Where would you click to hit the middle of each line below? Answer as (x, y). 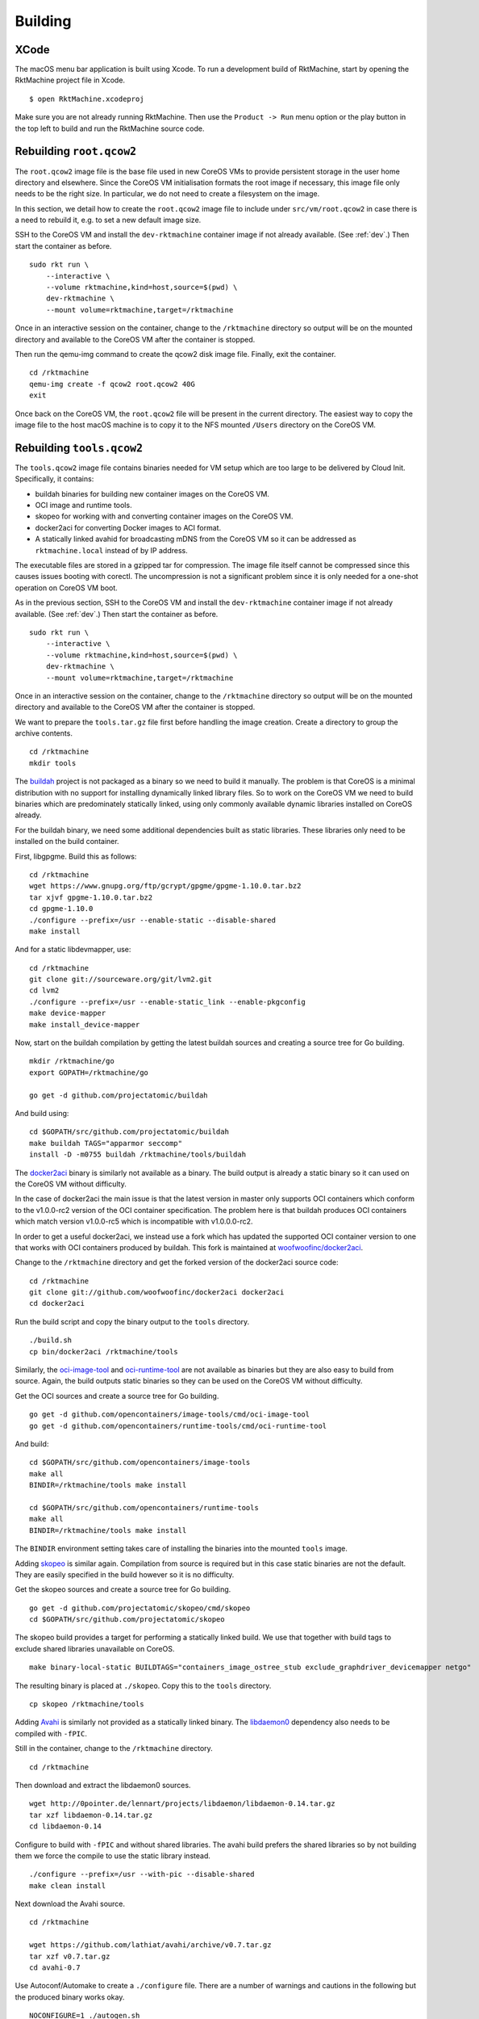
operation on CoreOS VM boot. (67, 588)
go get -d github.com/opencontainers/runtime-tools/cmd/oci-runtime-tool (178, 1426)
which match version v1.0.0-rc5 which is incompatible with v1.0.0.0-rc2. (134, 1221)
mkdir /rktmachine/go (72, 1061)
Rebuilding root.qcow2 (76, 151)
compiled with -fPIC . (51, 1733)
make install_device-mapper (85, 1024)
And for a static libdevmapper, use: (73, 950)
